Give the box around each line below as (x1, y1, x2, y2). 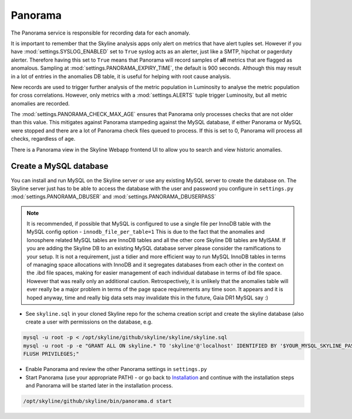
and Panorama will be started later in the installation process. (25, 381, 173, 389)
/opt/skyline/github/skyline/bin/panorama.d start (23, 397, 172, 404)
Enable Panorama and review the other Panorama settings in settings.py (25, 366, 208, 373)
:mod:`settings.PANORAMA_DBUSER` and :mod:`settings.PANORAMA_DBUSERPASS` (11, 193, 216, 200)
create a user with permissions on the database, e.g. (25, 318, 153, 325)
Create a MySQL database (11, 161, 109, 171)
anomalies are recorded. (11, 100, 70, 107)
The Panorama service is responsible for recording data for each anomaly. (11, 29, 191, 36)
